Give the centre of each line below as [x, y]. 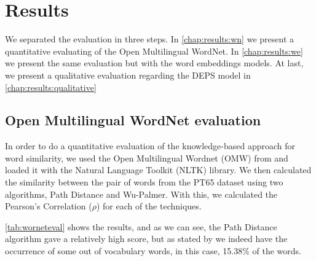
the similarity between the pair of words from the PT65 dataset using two [144, 182]
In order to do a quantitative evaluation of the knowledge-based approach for [150, 146]
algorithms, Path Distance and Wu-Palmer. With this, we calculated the [141, 194]
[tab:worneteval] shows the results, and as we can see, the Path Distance [141, 226]
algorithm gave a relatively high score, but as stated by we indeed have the [146, 239]
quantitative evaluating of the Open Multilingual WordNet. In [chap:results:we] [154, 51]
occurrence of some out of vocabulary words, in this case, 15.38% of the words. [153, 251]
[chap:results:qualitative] [51, 87]
